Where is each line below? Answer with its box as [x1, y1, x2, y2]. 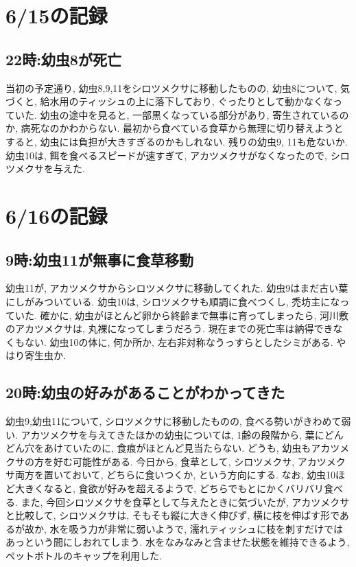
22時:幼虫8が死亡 [5, 48, 121, 69]
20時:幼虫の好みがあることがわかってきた [5, 382, 285, 403]
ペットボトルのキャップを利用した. [5, 548, 162, 563]
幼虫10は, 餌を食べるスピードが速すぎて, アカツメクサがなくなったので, [5, 148, 327, 162]
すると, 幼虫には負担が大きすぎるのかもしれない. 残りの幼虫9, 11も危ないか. [5, 134, 348, 148]
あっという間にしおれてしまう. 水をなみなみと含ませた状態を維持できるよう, [5, 535, 350, 549]
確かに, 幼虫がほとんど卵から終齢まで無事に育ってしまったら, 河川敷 [40, 308, 348, 322]
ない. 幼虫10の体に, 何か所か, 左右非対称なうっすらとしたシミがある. [24, 334, 333, 349]
